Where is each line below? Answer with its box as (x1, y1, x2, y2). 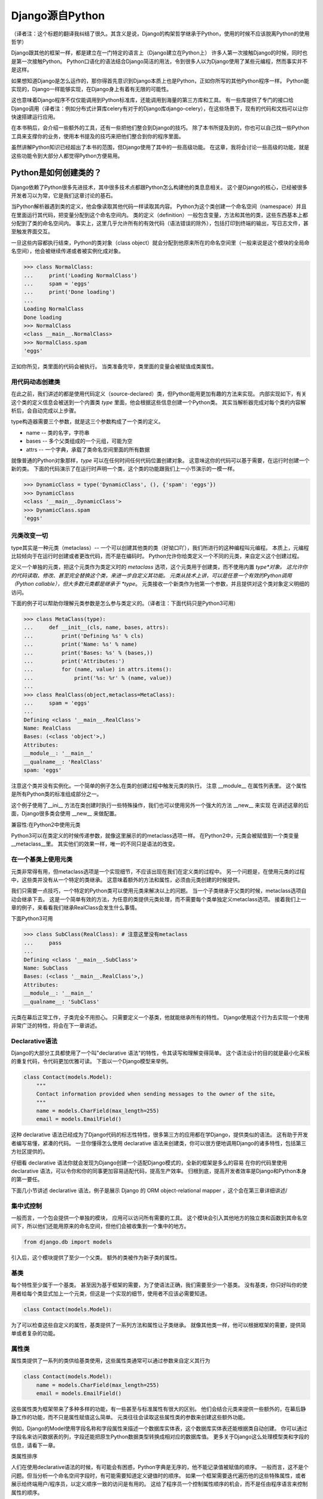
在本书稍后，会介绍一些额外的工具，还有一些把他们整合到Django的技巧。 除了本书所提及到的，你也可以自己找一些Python (11, 124, 310, 131)
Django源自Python (11, 9, 105, 22)
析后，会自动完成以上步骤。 (11, 407, 80, 414)
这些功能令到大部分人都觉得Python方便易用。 (11, 152, 123, 159)
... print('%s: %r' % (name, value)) (23, 675, 172, 681)
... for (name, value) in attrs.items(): (23, 666, 172, 673)
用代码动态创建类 (11, 378, 60, 386)
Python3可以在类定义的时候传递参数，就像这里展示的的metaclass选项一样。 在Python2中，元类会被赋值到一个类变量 (11, 832, 299, 839)
